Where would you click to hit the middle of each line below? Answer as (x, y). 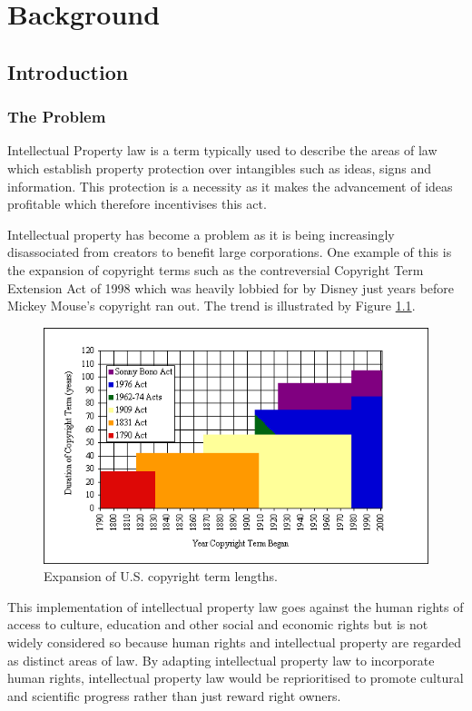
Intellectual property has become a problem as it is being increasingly (201, 234)
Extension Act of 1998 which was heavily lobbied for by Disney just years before (231, 287)
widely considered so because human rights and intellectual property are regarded (234, 642)
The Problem (57, 117)
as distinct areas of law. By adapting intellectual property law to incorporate (221, 660)
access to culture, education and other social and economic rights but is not (218, 624)
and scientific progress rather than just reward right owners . (174, 695)
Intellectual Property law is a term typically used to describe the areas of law (222, 150)
